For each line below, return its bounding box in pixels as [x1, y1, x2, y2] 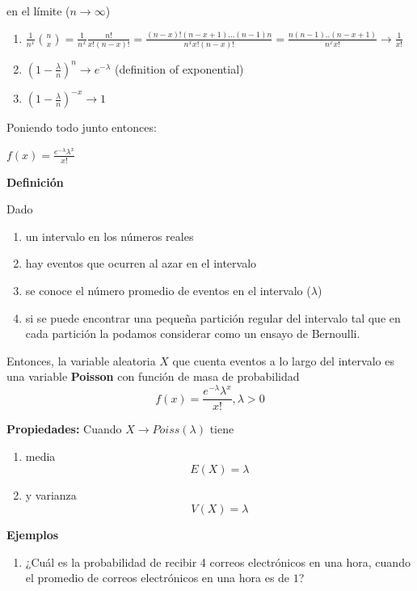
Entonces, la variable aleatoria [6, 352, 156, 369]
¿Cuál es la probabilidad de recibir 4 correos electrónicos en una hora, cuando [25, 553, 411, 570]
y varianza [25, 487, 77, 504]
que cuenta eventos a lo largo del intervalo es [172, 352, 394, 369]
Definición [6, 173, 64, 190]
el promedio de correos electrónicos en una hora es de [25, 569, 290, 586]
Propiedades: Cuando [6, 420, 122, 437]
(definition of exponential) [115, 60, 244, 77]
